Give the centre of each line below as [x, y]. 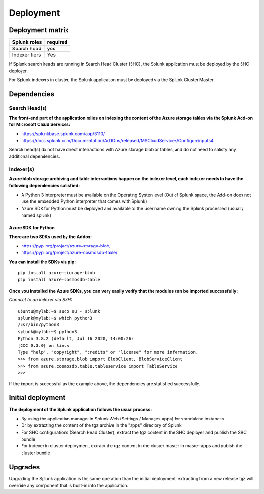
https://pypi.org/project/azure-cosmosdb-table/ [69, 253]
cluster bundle [36, 453]
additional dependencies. [34, 156]
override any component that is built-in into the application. [69, 486]
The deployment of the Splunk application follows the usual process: [80, 410]
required [57, 42]
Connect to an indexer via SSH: [41, 300]
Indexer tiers [26, 55]
